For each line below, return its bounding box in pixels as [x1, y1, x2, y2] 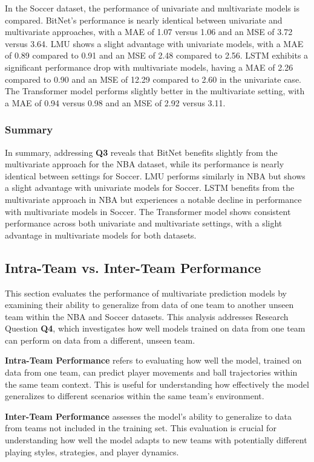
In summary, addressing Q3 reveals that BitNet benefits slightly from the [5, 146, 278, 158]
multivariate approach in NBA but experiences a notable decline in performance [5, 193, 302, 205]
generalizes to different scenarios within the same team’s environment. [5, 390, 264, 402]
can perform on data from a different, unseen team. [5, 333, 195, 346]
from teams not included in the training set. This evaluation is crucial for [5, 422, 276, 434]
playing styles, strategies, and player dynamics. [5, 445, 179, 458]
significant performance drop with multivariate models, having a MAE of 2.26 [5, 60, 293, 73]
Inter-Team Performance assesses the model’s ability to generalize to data [5, 409, 292, 422]
